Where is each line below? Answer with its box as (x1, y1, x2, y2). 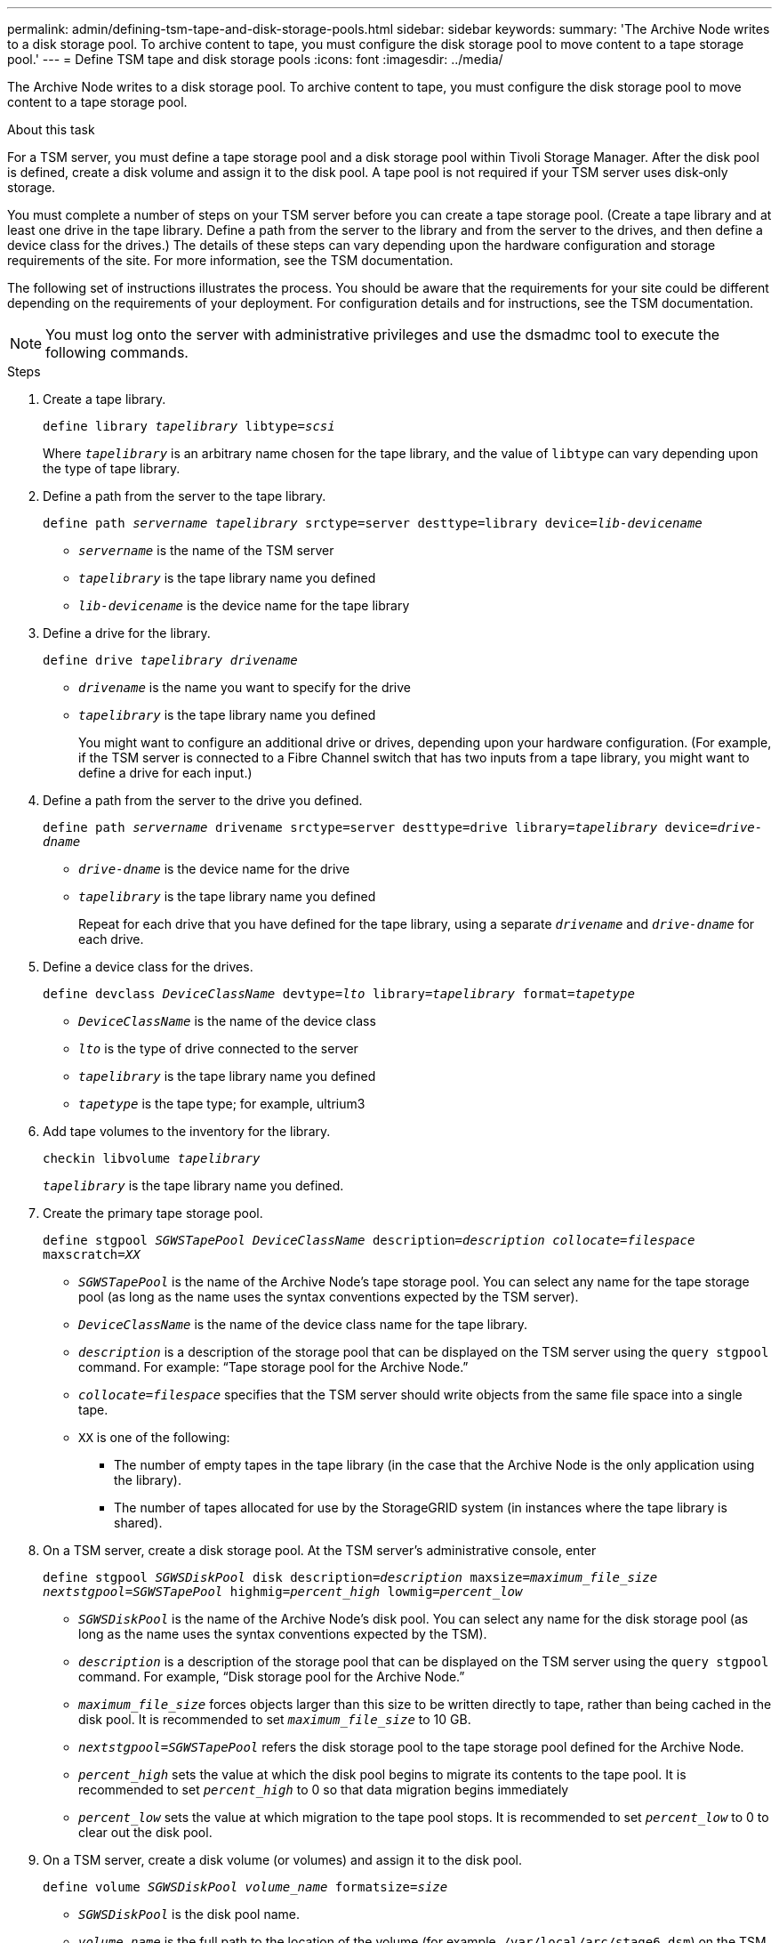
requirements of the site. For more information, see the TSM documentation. (7, 253, 454, 268)
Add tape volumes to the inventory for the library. (43, 1124, 331, 1139)
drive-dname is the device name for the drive (78, 861, 350, 876)
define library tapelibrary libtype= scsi (43, 419, 335, 433)
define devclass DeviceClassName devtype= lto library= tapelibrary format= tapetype (43, 987, 635, 1001)
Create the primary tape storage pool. (43, 1205, 263, 1221)
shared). (114, 1515, 163, 1530)
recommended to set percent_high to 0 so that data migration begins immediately (78, 1782, 569, 1797)
